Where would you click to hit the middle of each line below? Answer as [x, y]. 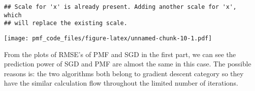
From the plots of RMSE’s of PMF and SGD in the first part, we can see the [120, 54]
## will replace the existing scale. [66, 23]
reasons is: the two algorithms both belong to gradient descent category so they [124, 73]
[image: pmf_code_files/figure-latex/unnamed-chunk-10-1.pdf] [108, 38]
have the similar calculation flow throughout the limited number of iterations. [121, 83]
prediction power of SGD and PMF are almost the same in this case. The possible [128, 64]
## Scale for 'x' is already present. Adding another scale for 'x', [120, 7]
